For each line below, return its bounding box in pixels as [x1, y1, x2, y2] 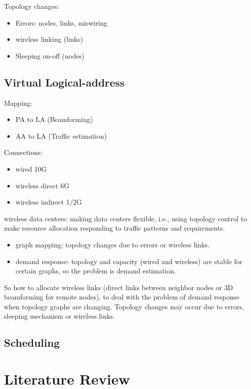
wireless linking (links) [15, 34, 83, 44]
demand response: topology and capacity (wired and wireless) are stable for [15, 256, 243, 266]
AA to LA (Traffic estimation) [15, 130, 107, 141]
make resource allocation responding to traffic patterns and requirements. [4, 223, 225, 233]
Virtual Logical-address [4, 74, 125, 90]
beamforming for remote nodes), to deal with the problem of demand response [4, 292, 240, 302]
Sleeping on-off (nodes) [15, 50, 84, 60]
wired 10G [15, 163, 47, 174]
